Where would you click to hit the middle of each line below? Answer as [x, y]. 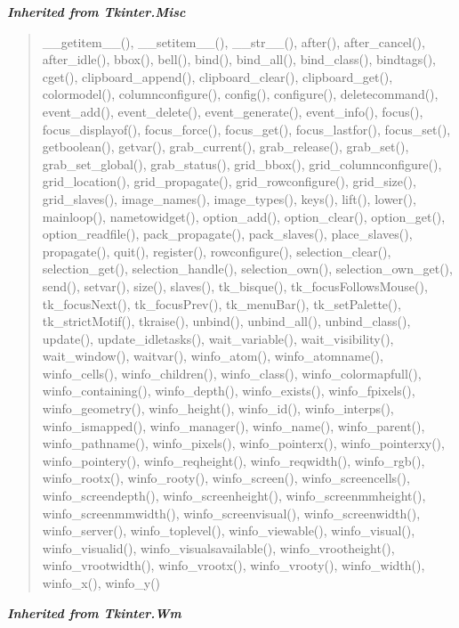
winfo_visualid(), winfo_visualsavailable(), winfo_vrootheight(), [218, 547]
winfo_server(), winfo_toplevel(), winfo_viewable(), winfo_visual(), [229, 530]
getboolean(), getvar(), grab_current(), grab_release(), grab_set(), [225, 147]
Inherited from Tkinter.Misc [97, 12]
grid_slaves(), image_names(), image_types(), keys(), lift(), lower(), [229, 198]
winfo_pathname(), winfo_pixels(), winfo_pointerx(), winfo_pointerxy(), [243, 443]
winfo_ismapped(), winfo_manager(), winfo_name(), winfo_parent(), [234, 425]
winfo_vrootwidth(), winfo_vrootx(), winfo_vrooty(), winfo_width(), [234, 565]
